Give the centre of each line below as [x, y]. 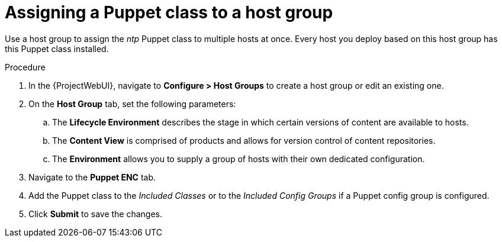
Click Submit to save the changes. [96, 214]
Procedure [25, 67]
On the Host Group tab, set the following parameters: [132, 104]
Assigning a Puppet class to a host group [169, 12]
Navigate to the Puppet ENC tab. [92, 177]
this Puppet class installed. [57, 49]
